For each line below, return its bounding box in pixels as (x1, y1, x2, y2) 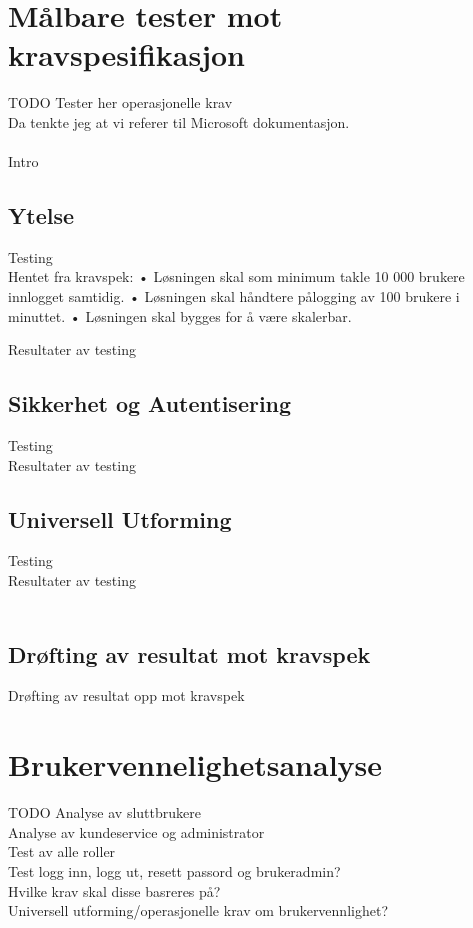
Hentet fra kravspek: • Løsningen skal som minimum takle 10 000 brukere (8, 266, 465, 287)
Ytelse (8, 200, 75, 231)
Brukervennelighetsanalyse (8, 744, 383, 785)
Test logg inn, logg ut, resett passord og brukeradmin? (8, 860, 341, 881)
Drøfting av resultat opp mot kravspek (8, 685, 245, 706)
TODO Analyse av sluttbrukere (8, 802, 201, 823)
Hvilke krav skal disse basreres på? (8, 880, 221, 901)
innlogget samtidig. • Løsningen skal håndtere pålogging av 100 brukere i (8, 286, 460, 307)
